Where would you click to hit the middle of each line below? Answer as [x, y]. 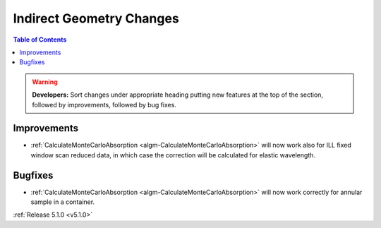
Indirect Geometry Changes [96, 18]
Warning [45, 82]
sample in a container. [63, 202]
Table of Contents [40, 40]
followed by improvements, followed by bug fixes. [104, 104]
